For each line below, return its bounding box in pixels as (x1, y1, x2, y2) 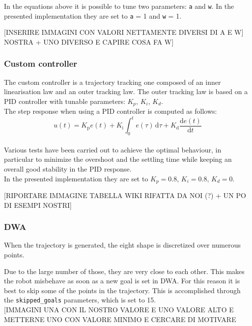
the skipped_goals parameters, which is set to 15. (4, 295, 156, 305)
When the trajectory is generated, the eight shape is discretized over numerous (4, 240, 241, 250)
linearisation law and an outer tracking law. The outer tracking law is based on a (4, 86, 248, 97)
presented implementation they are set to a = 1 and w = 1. (4, 10, 182, 21)
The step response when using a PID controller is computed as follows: (4, 106, 217, 116)
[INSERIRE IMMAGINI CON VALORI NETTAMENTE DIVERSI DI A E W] (4, 27, 244, 37)
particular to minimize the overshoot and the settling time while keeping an (4, 154, 232, 164)
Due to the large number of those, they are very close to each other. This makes (4, 266, 245, 276)
